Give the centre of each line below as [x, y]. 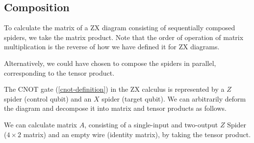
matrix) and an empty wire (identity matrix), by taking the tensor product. [137, 134]
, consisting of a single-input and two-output [151, 124]
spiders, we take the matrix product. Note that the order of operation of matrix [124, 37]
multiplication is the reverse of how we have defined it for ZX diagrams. [112, 47]
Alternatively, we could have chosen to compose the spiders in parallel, [110, 63]
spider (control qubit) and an [48, 98]
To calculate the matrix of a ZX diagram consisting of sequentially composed [120, 28]
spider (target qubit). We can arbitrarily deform [174, 98]
